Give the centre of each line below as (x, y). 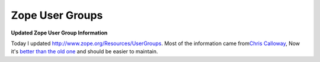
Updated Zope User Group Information (59, 33)
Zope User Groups (57, 15)
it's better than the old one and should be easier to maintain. (84, 51)
